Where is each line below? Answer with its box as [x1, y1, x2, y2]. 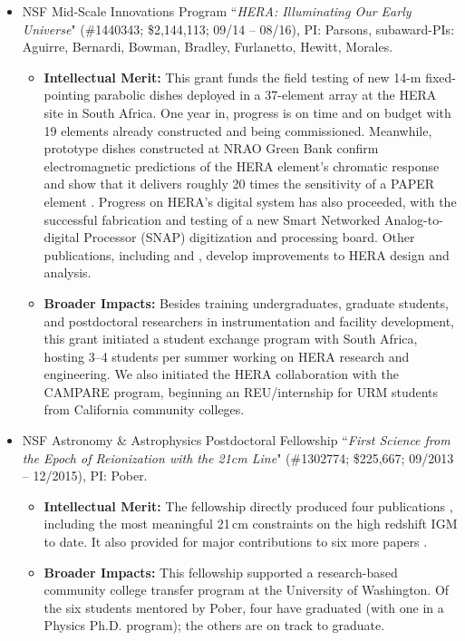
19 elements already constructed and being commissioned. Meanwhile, [44, 121, 432, 140]
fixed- [425, 67, 457, 86]
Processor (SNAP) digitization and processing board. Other [83, 228, 415, 247]
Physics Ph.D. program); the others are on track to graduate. [44, 616, 385, 635]
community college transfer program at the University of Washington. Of [44, 580, 450, 599]
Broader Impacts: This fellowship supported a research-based [44, 562, 398, 581]
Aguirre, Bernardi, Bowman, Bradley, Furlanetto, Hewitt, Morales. [22, 37, 393, 56]
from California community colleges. [44, 400, 245, 419]
